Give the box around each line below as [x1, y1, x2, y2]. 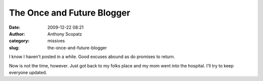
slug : [9, 44, 19, 51]
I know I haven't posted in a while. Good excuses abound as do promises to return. [9, 54, 175, 60]
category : [9, 38, 30, 44]
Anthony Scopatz [47, 31, 82, 37]
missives [47, 38, 65, 44]
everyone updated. [9, 69, 47, 75]
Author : [9, 31, 25, 37]
